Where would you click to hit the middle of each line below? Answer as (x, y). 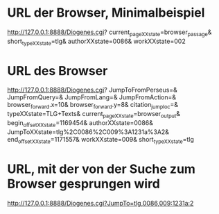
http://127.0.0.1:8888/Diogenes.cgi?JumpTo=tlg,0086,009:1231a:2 (100, 203)
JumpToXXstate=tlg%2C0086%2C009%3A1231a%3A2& (88, 132)
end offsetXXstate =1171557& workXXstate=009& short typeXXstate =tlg (100, 140)
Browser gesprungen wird (84, 184)
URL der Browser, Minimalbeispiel (106, 13)
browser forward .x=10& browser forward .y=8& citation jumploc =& (93, 106)
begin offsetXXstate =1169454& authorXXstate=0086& (80, 124)
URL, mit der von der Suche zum (102, 169)
